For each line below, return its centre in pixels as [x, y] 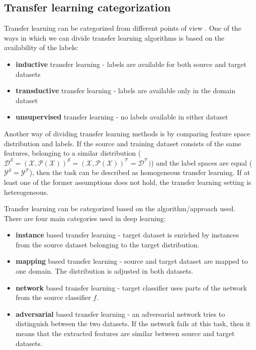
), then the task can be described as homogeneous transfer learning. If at [140, 172]
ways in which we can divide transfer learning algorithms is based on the [114, 37]
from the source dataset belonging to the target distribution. [107, 244]
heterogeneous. [26, 192]
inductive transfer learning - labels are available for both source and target [131, 64]
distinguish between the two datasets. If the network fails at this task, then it [133, 323]
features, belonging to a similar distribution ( [73, 153]
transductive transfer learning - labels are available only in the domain [126, 90]
